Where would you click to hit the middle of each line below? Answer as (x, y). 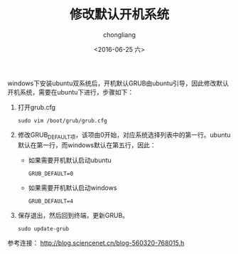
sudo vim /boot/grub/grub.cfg (63, 121)
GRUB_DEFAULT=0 (50, 174)
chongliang (119, 35)
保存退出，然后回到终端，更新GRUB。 (73, 215)
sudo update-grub (43, 228)
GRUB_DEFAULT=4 (50, 201)
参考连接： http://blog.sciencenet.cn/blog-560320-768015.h (96, 243)
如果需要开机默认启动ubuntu (70, 160)
